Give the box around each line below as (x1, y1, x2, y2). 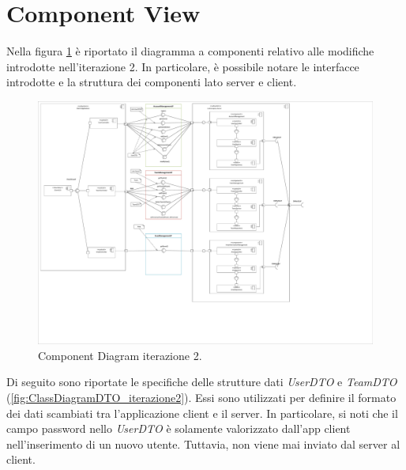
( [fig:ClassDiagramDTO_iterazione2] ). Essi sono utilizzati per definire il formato (6, 389, 397, 405)
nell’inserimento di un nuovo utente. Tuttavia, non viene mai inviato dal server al (6, 435, 400, 452)
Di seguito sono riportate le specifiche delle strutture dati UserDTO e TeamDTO (6, 373, 397, 390)
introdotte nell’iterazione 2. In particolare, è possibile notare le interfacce (6, 58, 359, 74)
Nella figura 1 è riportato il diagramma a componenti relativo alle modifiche (6, 43, 374, 59)
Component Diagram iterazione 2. (38, 347, 202, 363)
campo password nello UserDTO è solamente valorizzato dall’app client (6, 420, 351, 437)
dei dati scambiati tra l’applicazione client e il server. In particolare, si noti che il (6, 404, 398, 421)
